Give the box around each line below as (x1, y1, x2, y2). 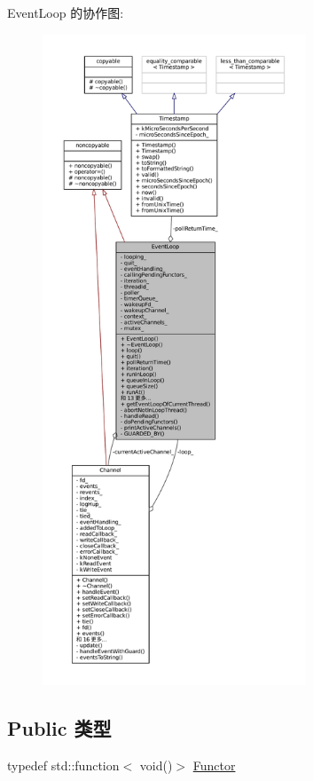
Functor (192, 755, 236, 774)
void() (139, 755, 173, 774)
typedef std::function (7, 755, 120, 774)
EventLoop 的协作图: (7, 4, 124, 21)
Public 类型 (7, 714, 112, 741)
